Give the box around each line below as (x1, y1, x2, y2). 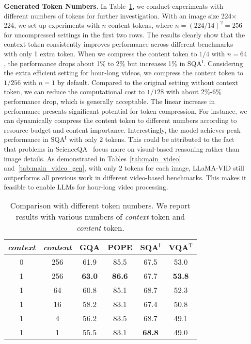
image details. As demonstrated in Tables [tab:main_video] (4, 153, 181, 163)
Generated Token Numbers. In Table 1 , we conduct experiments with (4, 1, 223, 11)
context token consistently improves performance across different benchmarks (4, 39, 233, 49)
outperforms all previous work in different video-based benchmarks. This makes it (4, 172, 247, 182)
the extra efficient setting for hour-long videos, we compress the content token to (4, 68, 243, 78)
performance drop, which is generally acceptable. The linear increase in (4, 96, 215, 106)
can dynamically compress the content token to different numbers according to (4, 115, 237, 125)
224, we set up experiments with (4, 20, 100, 30)
